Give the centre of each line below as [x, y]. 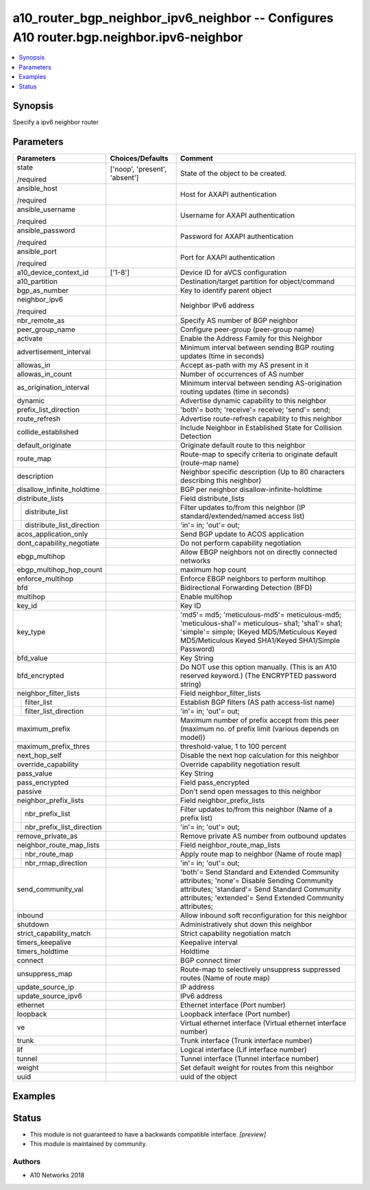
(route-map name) [210, 463]
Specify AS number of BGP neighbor [239, 320]
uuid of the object [209, 1077]
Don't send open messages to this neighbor [250, 791]
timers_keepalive [44, 942]
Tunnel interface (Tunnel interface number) [249, 1059]
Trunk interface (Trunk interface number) [246, 1041]
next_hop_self [39, 756]
